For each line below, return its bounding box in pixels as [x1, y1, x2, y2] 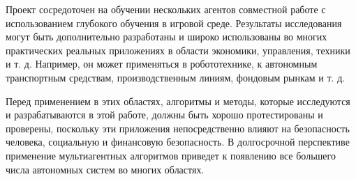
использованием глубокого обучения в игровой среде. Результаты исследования [6, 15, 342, 30]
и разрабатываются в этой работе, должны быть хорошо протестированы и [6, 107, 323, 122]
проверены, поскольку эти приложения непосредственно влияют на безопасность [6, 120, 350, 135]
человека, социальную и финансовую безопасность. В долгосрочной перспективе [6, 134, 350, 149]
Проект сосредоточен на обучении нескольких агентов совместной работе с [6, 2, 326, 16]
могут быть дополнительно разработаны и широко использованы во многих [6, 29, 327, 44]
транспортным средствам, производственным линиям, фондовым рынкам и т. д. [6, 70, 346, 84]
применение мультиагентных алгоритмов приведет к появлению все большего [6, 148, 336, 162]
